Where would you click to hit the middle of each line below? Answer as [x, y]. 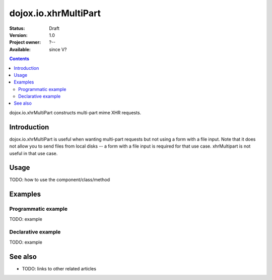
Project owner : [25, 42]
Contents [19, 59]
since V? [58, 49]
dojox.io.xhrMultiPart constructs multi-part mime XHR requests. [75, 112]
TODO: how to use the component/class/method [60, 180]
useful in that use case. [33, 153]
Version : [18, 35]
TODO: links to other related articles [59, 268]
